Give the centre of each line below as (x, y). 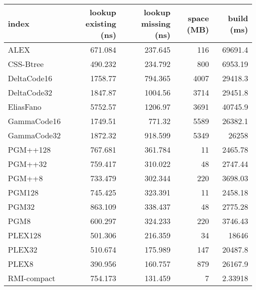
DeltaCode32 (30, 92)
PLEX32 (23, 249)
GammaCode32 (34, 135)
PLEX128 (25, 235)
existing (101, 23)
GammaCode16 (34, 121)
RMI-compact (32, 278)
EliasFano (25, 107)
